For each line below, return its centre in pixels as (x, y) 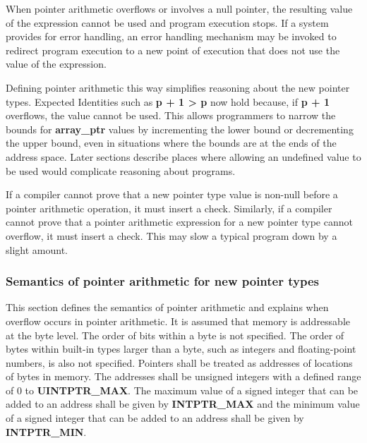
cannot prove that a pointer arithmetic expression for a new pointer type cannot (179, 222)
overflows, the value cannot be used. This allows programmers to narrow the (171, 115)
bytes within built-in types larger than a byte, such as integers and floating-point (181, 349)
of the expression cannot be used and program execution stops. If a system (167, 22)
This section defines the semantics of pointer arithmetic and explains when (167, 307)
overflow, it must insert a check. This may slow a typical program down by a (172, 235)
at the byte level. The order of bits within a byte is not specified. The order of (175, 335)
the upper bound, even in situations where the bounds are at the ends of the (171, 143)
